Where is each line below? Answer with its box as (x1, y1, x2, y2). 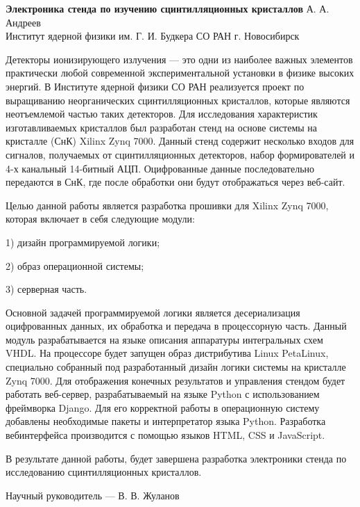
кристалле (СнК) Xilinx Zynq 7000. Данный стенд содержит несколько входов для (6, 134, 354, 148)
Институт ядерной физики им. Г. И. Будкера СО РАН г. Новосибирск (6, 29, 300, 43)
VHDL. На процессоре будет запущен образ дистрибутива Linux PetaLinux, (6, 346, 329, 360)
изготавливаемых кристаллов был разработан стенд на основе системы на (6, 120, 318, 134)
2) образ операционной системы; (6, 258, 144, 273)
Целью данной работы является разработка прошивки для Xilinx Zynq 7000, (6, 198, 329, 212)
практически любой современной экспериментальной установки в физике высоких (6, 65, 354, 80)
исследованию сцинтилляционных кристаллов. (6, 465, 202, 479)
